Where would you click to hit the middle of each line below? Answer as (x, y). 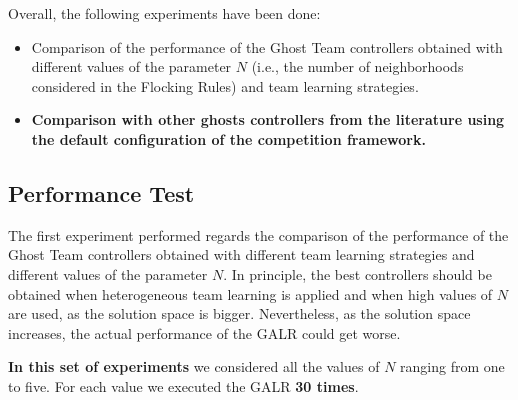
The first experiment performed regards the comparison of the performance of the (258, 234)
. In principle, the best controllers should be (357, 273)
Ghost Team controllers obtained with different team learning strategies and (241, 254)
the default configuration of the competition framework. (228, 138)
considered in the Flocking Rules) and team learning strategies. (225, 85)
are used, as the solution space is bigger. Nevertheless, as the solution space (239, 313)
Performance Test (101, 192)
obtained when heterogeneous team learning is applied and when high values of (250, 293)
